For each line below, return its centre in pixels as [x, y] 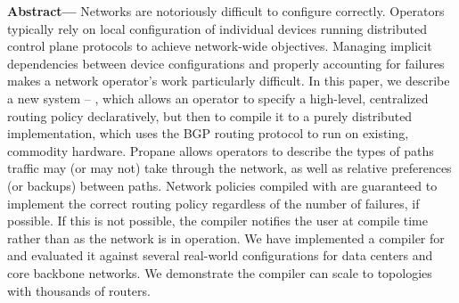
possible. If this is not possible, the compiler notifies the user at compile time [217, 221]
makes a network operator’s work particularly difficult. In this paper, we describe [229, 81]
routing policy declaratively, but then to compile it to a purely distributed [210, 115]
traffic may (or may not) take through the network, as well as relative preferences [229, 168]
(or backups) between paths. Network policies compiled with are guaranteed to [222, 185]
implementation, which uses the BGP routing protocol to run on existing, [208, 133]
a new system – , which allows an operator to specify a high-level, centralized [218, 98]
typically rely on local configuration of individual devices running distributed [217, 28]
